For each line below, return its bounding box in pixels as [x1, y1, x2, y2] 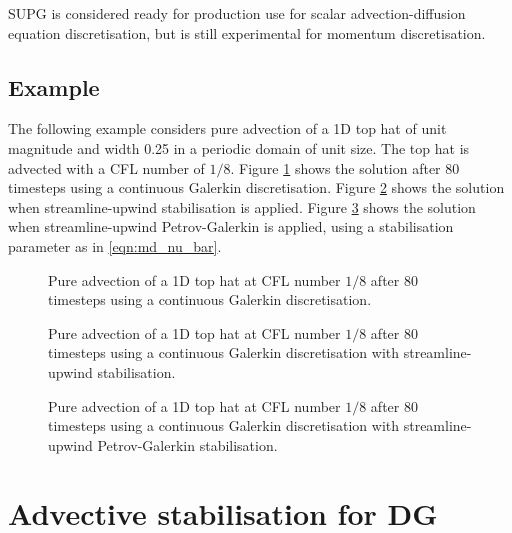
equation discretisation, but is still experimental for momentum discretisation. [8, 22, 486, 43]
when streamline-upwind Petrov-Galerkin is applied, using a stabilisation [8, 216, 454, 237]
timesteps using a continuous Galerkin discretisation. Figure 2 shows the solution [8, 177, 505, 198]
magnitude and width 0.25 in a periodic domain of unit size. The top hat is [8, 137, 470, 158]
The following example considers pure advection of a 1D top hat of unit [8, 118, 447, 139]
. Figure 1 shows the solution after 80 [230, 157, 460, 178]
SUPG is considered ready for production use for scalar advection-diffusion [8, 3, 466, 23]
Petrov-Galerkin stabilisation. [97, 434, 278, 455]
